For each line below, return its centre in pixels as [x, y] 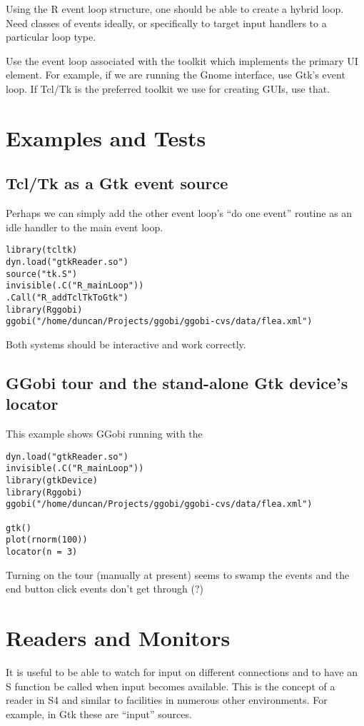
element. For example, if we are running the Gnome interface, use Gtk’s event [176, 75]
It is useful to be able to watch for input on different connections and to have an [182, 671]
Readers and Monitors [118, 637]
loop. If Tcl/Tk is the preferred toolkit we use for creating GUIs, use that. [168, 88]
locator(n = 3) [42, 551]
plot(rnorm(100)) [47, 540]
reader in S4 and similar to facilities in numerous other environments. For [167, 700]
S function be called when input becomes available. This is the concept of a [171, 686]
